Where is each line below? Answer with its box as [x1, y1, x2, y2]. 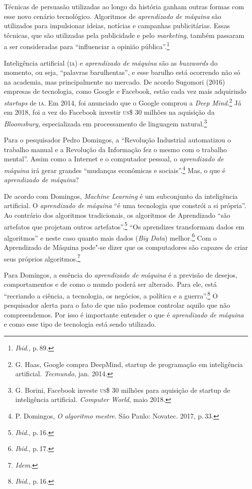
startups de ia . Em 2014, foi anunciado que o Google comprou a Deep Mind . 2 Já [4, 96, 241, 107]
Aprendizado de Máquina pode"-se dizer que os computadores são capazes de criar [4, 242, 248, 252]
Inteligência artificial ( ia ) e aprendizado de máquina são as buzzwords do [4, 57, 218, 68]
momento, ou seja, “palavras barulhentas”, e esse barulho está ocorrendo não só [4, 67, 240, 77]
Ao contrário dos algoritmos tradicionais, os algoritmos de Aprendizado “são [4, 210, 230, 220]
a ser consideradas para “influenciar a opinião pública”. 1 [4, 40, 170, 52]
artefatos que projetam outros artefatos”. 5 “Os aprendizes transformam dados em [4, 220, 245, 231]
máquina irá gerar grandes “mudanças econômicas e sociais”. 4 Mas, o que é [4, 163, 225, 175]
